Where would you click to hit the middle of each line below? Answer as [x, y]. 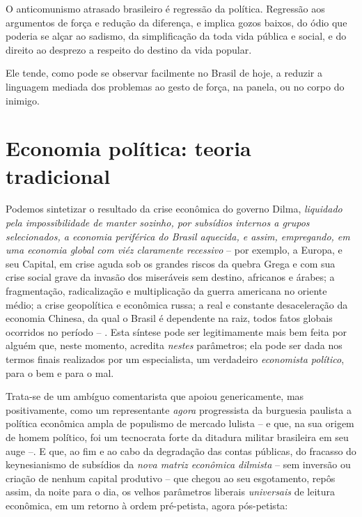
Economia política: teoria [128, 148]
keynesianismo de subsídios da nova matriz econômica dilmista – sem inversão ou [178, 464]
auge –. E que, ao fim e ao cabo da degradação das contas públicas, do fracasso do [181, 450]
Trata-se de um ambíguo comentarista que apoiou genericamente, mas [155, 396]
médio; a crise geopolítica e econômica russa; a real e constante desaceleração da [177, 304]
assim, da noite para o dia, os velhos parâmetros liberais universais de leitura [171, 492]
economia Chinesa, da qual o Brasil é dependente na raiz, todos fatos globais [169, 318]
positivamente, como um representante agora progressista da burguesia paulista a [179, 409]
